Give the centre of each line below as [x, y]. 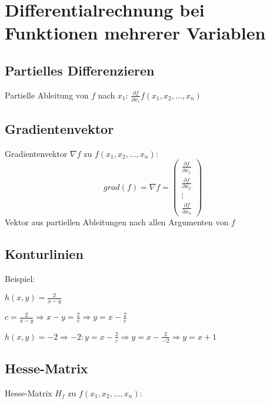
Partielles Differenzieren [80, 70]
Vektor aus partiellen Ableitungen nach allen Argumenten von [117, 222]
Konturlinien [44, 254]
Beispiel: [20, 278]
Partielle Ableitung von [47, 95]
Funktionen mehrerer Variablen [135, 33]
